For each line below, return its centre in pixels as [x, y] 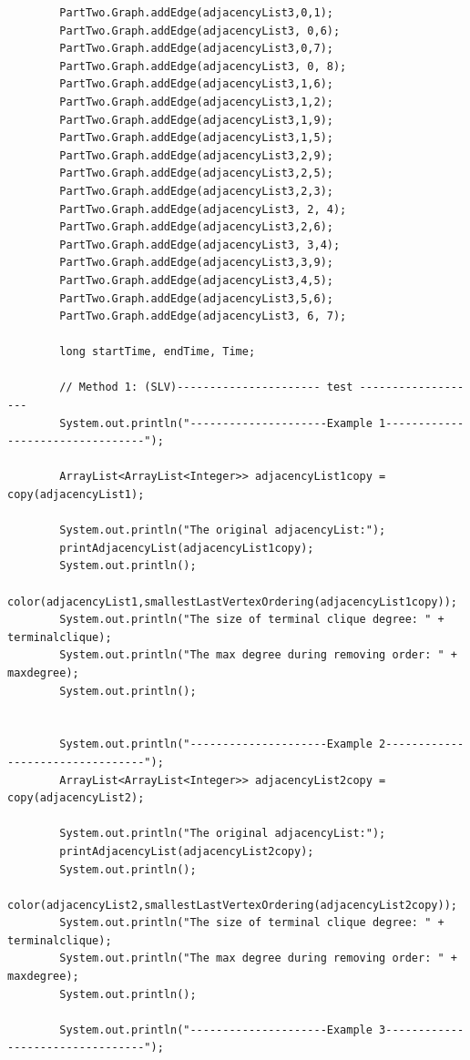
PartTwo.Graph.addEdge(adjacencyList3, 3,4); [200, 245]
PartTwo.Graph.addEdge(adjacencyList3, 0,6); [200, 31]
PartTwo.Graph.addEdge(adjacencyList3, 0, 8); [203, 66]
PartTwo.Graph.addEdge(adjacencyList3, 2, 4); [203, 209]
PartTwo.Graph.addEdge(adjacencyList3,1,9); [196, 120]
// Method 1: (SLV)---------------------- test [206, 387]
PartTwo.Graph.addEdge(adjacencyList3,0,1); [196, 13]
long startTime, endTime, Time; [158, 352]
